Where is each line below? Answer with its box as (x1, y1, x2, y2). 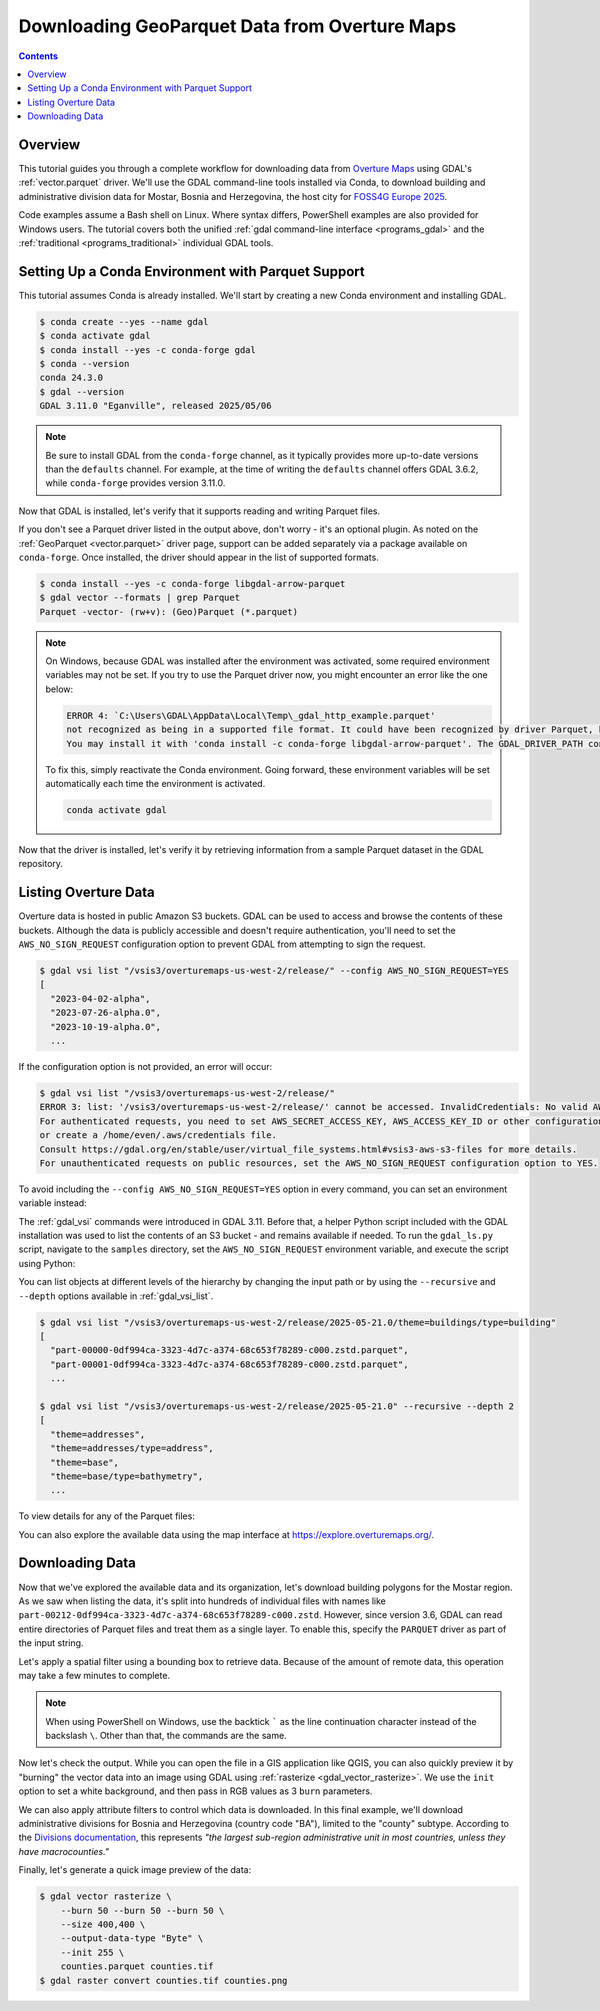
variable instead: (18, 1197, 87, 1209)
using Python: (18, 1257, 76, 1269)
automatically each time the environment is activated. (45, 777, 266, 789)
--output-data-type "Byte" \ (60, 1933, 204, 1944)
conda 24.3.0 (39, 372, 104, 384)
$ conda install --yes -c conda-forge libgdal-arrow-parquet (39, 578, 346, 589)
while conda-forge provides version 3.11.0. (45, 477, 226, 489)
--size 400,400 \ (60, 1918, 146, 1930)
